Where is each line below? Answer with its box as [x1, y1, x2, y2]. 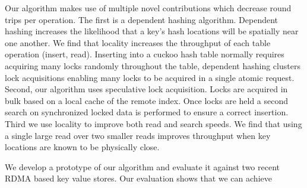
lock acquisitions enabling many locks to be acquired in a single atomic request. [5, 71, 295, 83]
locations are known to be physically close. [5, 141, 160, 153]
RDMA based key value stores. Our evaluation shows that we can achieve [5, 172, 272, 184]
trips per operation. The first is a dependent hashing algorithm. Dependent [5, 13, 278, 25]
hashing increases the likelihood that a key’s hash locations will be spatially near [5, 25, 299, 37]
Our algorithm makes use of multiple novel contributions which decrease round [5, 2, 292, 14]
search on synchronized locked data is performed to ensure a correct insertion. [5, 106, 289, 118]
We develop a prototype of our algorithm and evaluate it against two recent [5, 160, 280, 173]
